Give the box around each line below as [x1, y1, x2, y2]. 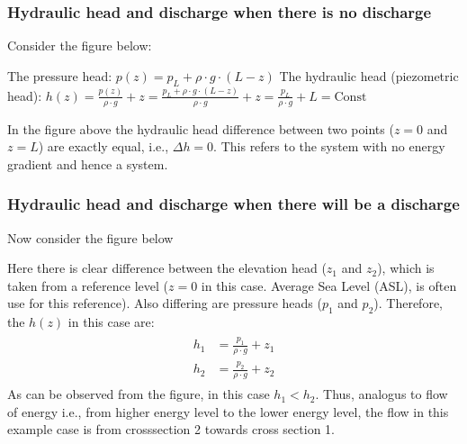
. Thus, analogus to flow [315, 385, 448, 403]
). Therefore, [373, 294, 444, 313]
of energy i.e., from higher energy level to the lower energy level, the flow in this [7, 402, 449, 421]
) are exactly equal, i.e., [38, 137, 169, 156]
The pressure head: [7, 66, 112, 85]
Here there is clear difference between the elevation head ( [7, 258, 327, 277]
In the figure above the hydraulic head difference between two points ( [7, 119, 394, 138]
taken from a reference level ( [7, 276, 168, 294]
